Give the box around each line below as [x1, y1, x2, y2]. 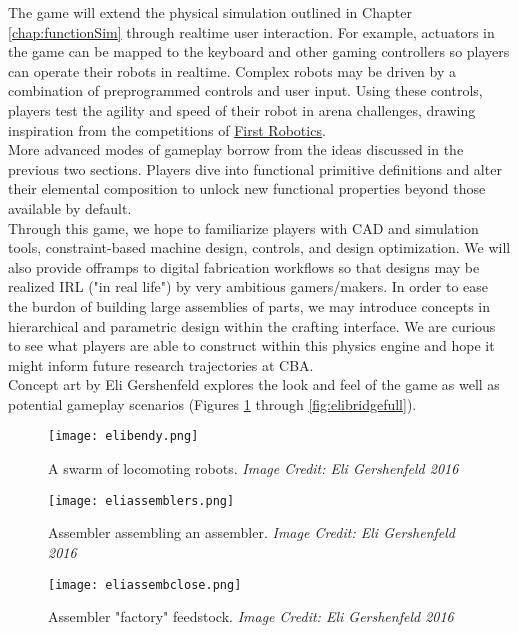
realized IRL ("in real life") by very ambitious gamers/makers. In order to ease [8, 276, 489, 297]
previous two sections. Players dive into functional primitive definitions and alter [8, 158, 502, 179]
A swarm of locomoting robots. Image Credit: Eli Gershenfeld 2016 [48, 458, 459, 479]
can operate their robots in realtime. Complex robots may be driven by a [8, 60, 456, 81]
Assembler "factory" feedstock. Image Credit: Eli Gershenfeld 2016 [48, 606, 454, 627]
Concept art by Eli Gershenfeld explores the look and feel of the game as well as [8, 374, 500, 395]
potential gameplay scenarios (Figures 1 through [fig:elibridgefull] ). [8, 393, 417, 414]
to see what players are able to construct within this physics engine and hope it [8, 335, 495, 356]
